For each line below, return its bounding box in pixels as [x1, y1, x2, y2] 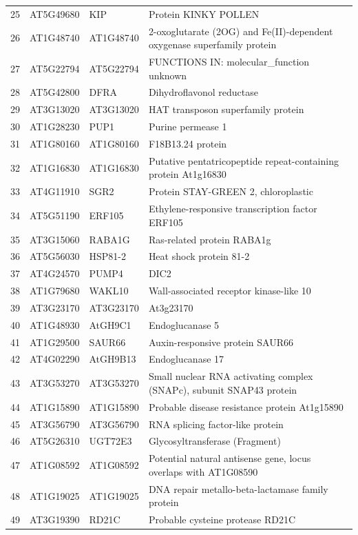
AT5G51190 [30, 208, 80, 222]
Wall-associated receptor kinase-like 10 [148, 283, 311, 298]
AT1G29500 [30, 334, 80, 349]
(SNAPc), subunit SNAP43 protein [148, 382, 297, 396]
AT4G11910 [30, 184, 80, 199]
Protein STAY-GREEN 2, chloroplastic [148, 184, 313, 199]
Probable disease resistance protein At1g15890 [148, 399, 344, 414]
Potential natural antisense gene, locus [148, 451, 311, 465]
